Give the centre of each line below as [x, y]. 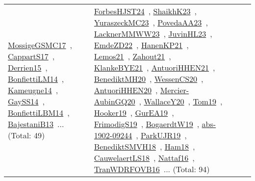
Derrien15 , [28, 67]
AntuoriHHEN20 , [126, 90]
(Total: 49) [26, 135]
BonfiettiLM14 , [36, 79]
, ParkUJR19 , [161, 135]
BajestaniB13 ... [36, 124]
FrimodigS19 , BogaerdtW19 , [147, 124]
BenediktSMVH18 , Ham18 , [144, 146]
